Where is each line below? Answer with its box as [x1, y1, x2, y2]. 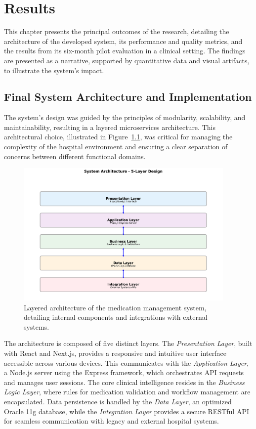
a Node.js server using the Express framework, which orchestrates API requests [4, 367, 244, 378]
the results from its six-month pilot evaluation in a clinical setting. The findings [4, 45, 246, 56]
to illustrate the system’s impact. [4, 65, 104, 75]
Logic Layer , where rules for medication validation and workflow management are [4, 386, 251, 397]
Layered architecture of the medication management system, [24, 302, 207, 312]
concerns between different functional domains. [4, 151, 146, 161]
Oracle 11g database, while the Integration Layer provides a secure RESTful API [4, 406, 250, 416]
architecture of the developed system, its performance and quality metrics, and [4, 36, 243, 46]
